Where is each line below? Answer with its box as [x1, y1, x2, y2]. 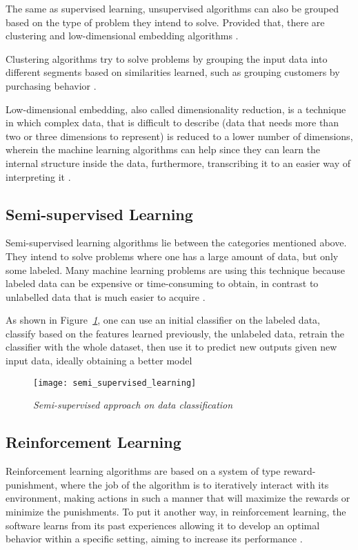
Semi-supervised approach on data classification [33, 397, 233, 412]
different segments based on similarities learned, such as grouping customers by [6, 65, 340, 79]
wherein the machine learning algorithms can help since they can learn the [6, 142, 321, 157]
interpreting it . [6, 169, 71, 184]
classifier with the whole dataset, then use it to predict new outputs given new [6, 340, 337, 354]
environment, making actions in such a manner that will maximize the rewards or [6, 491, 350, 505]
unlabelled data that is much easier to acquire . [6, 289, 206, 304]
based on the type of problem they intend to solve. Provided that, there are [6, 14, 325, 29]
